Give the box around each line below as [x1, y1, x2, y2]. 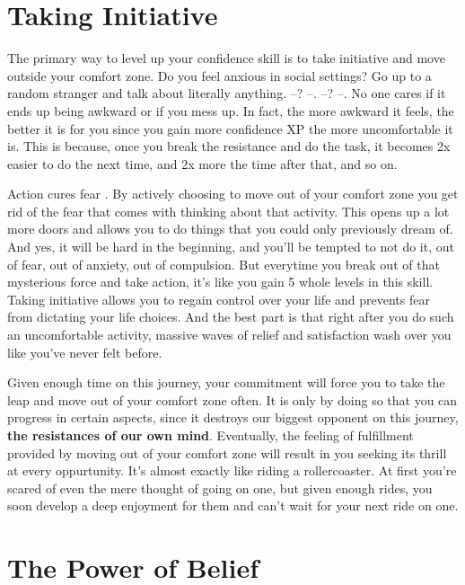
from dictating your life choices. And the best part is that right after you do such [7, 307, 454, 326]
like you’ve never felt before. [7, 342, 162, 361]
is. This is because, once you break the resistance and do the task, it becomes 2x [7, 137, 451, 155]
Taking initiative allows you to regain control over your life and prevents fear [7, 289, 430, 308]
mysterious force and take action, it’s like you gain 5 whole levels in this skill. [7, 272, 434, 291]
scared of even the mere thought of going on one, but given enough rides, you [7, 478, 433, 497]
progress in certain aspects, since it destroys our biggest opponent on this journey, [7, 408, 459, 427]
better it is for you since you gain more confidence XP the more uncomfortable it [7, 119, 453, 137]
